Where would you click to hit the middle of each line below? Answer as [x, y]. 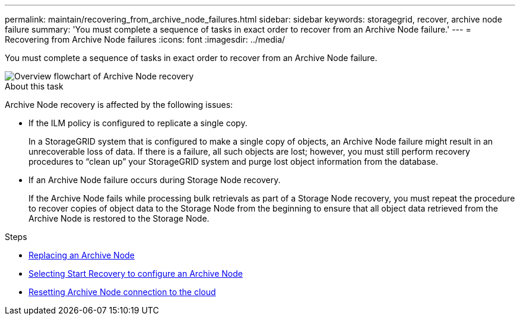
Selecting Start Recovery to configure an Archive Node [136, 273]
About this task [34, 86]
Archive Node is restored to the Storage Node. [119, 218]
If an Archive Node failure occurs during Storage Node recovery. [155, 180]
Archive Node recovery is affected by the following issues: [119, 105]
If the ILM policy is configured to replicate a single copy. [138, 123]
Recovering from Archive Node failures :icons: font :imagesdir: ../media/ [145, 39]
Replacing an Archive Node [82, 255]
